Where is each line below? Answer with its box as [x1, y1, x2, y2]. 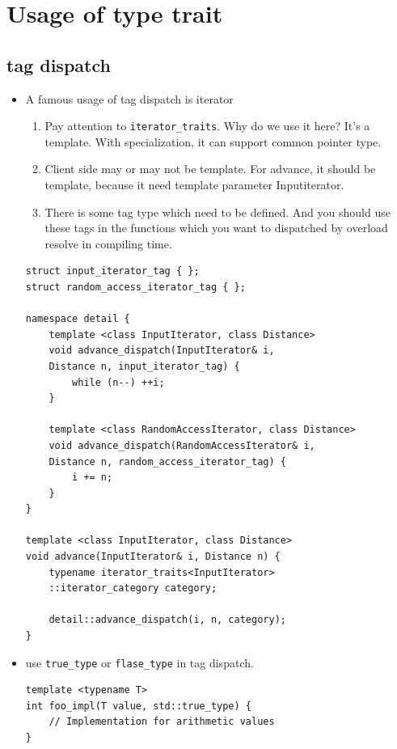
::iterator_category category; [49, 582, 218, 595]
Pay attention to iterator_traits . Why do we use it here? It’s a [44, 117, 370, 134]
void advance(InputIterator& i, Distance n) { [25, 551, 281, 563]
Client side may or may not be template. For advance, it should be [44, 160, 376, 177]
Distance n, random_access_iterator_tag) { [49, 455, 286, 468]
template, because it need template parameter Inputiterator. [44, 176, 344, 193]
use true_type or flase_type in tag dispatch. [25, 654, 254, 671]
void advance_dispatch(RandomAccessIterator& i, [49, 439, 315, 451]
